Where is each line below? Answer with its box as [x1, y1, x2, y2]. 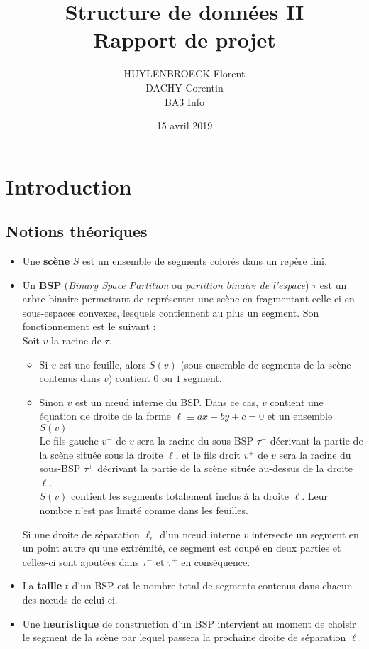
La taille [22, 578, 62, 593]
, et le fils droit [175, 447, 241, 462]
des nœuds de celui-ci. [22, 591, 118, 606]
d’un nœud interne [160, 526, 241, 541]
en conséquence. [181, 554, 250, 569]
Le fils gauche [39, 433, 99, 448]
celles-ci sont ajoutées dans [22, 554, 139, 569]
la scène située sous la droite [39, 447, 163, 462]
